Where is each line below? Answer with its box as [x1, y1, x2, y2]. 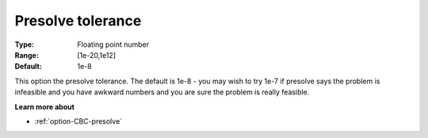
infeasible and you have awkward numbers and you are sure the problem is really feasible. [14, 87, 310, 97]
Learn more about [14, 102, 75, 111]
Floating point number [77, 40, 150, 49]
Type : [14, 40, 35, 49]
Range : [14, 50, 39, 59]
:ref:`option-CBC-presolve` [34, 116, 123, 126]
